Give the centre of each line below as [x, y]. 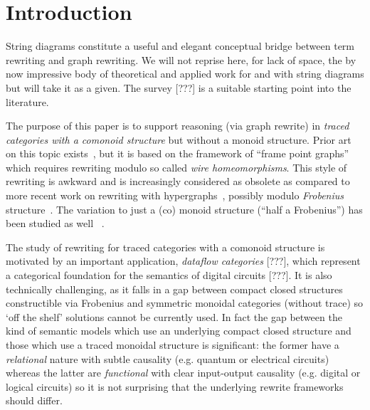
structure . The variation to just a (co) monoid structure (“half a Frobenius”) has [184, 209]
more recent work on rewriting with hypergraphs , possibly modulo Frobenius [175, 195]
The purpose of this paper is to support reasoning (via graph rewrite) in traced [178, 126]
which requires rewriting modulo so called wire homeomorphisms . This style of [176, 167]
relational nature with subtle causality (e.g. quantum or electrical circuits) [168, 358]
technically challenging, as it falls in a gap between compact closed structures [174, 289]
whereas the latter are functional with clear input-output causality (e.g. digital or [183, 373]
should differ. [34, 400]
